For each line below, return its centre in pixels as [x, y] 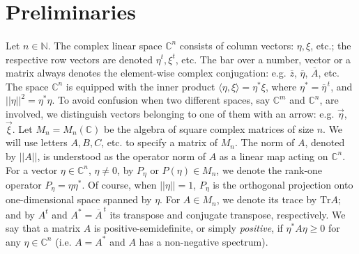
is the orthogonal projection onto [283, 184]
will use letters [37, 142]
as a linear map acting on [274, 156]
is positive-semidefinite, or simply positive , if [188, 228]
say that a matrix [43, 228]
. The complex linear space [105, 45]
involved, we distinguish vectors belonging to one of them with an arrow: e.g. [170, 113]
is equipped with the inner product [140, 86]
